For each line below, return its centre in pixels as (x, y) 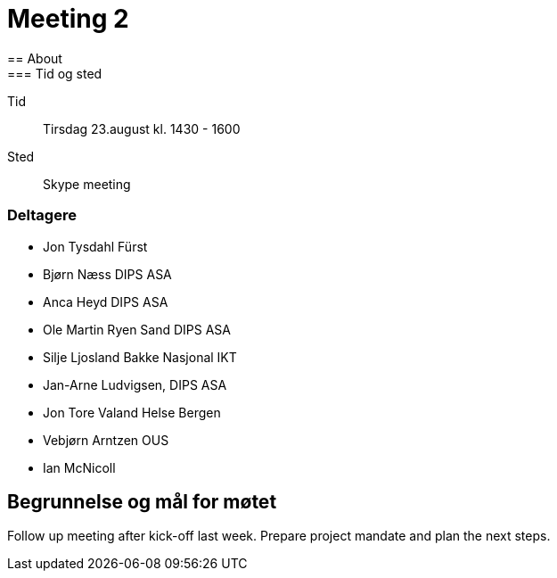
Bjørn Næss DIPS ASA (107, 274)
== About (35, 58)
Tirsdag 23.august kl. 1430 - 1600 (142, 128)
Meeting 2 (68, 19)
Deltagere (42, 215)
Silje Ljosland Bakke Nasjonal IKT (140, 357)
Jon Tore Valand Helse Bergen (132, 412)
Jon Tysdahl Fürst (95, 246)
